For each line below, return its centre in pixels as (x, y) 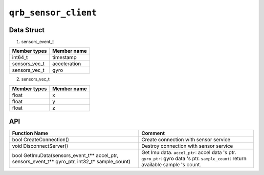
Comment (153, 133)
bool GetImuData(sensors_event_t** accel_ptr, (65, 156)
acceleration (66, 64)
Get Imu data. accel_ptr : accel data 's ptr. (189, 153)
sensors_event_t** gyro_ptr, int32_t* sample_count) (71, 162)
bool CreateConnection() (41, 140)
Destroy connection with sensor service (187, 146)
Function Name (30, 133)
